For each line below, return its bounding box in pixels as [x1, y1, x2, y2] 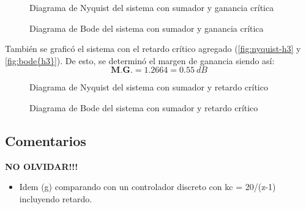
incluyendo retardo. [19, 192, 92, 205]
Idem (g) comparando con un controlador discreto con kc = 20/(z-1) [19, 180, 276, 193]
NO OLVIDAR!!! [5, 159, 78, 172]
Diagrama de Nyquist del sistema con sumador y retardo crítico [29, 81, 268, 94]
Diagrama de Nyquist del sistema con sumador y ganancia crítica [29, 1, 274, 13]
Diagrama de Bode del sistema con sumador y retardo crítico [29, 101, 258, 114]
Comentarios [5, 131, 86, 150]
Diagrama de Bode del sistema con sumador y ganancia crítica [29, 21, 264, 34]
